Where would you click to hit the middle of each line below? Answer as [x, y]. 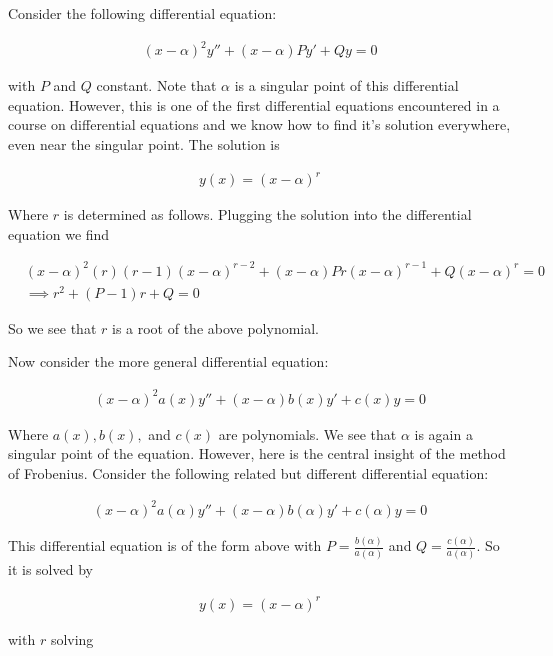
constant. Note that [156, 85]
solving [72, 638]
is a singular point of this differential [346, 85]
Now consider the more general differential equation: [168, 361]
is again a [443, 433]
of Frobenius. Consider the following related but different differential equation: [248, 472]
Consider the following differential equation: [142, 13]
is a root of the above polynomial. [215, 327]
